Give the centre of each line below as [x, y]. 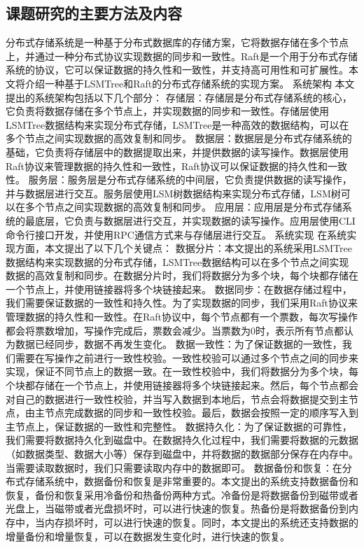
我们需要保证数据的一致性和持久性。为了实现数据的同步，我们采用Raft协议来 [182, 303]
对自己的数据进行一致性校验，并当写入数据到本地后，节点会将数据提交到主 [177, 399]
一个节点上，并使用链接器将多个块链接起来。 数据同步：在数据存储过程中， [179, 289]
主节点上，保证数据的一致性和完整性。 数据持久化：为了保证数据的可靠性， [179, 426]
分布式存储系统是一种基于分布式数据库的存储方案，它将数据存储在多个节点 [177, 42]
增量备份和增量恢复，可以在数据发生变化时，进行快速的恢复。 [148, 536]
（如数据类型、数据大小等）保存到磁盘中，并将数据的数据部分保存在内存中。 [182, 454]
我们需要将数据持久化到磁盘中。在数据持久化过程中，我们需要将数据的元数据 [182, 440]
